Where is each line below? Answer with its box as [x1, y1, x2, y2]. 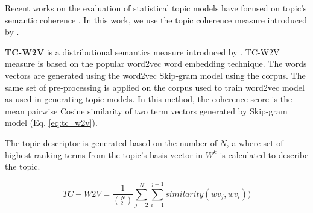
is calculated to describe [220, 148, 309, 161]
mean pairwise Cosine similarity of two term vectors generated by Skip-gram [5, 104, 288, 117]
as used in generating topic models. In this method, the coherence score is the [5, 93, 292, 105]
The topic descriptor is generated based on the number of [5, 136, 217, 149]
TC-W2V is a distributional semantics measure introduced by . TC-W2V [5, 45, 280, 58]
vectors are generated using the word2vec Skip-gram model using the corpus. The [5, 69, 306, 81]
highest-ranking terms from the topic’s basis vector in [5, 148, 203, 161]
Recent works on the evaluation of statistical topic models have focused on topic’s [5, 2, 307, 14]
